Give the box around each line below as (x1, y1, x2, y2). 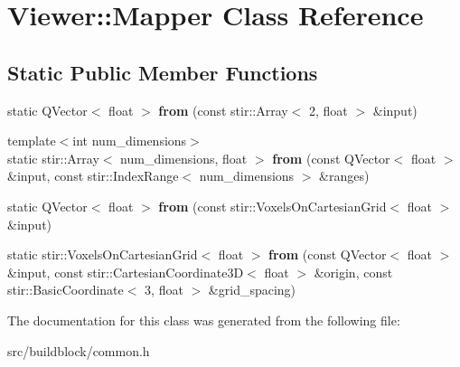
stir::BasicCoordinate (7, 280, 124, 299)
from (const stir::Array (158, 100, 288, 119)
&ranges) (319, 166, 370, 185)
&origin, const (314, 262, 393, 281)
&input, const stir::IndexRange (7, 166, 179, 185)
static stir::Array (7, 148, 99, 167)
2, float (309, 100, 348, 119)
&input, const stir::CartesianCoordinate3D (7, 262, 244, 281)
